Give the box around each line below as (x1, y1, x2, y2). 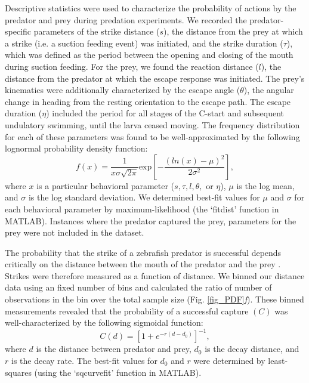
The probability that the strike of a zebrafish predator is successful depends (5, 246, 282, 258)
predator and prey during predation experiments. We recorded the (5, 13, 247, 26)
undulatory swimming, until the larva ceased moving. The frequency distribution (5, 118, 300, 131)
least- (268, 354, 288, 366)
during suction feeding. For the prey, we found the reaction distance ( (5, 60, 259, 72)
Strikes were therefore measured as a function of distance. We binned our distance (5, 269, 305, 282)
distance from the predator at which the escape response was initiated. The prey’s (5, 72, 305, 84)
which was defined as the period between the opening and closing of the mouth (5, 48, 293, 61)
